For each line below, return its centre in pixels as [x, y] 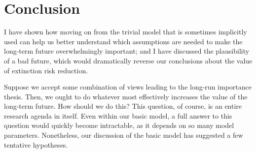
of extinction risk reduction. [46, 70]
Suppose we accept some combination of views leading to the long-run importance [128, 87]
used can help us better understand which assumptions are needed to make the [123, 41]
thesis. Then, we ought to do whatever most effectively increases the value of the [126, 96]
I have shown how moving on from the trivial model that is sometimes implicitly [126, 32]
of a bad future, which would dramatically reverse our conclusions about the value [128, 60]
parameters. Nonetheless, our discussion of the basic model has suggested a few [124, 135]
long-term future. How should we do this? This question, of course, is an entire [123, 106]
